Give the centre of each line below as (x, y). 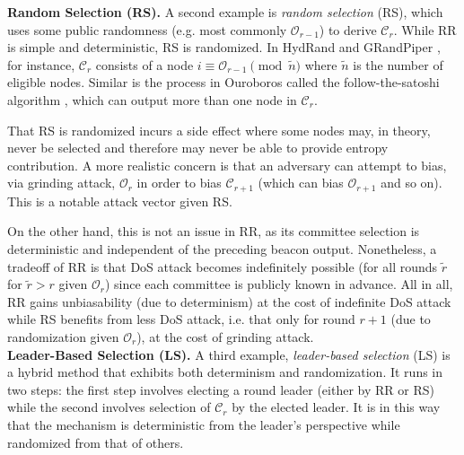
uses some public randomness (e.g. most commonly (147, 29)
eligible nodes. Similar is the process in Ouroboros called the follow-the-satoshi (223, 82)
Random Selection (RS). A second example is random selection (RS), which (225, 12)
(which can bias (301, 183)
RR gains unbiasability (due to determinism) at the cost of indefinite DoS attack (229, 301)
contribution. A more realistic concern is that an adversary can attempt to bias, (227, 165)
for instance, (41, 64)
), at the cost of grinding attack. (225, 336)
